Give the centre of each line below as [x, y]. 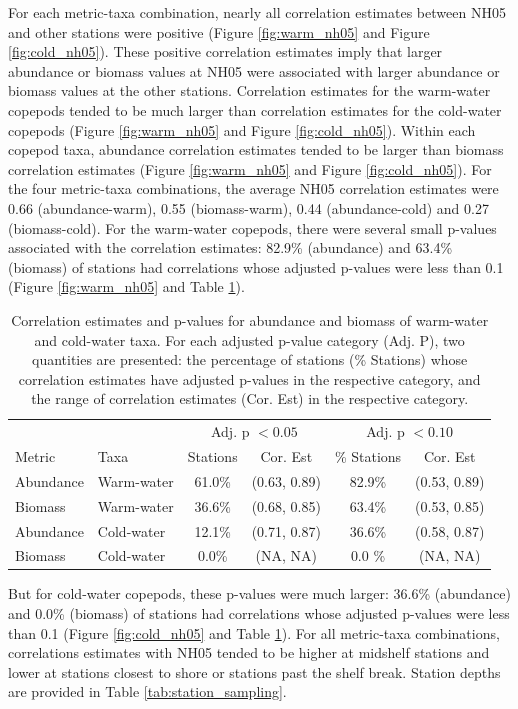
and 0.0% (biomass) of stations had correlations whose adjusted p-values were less [259, 613]
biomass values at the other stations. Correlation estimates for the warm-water [249, 90]
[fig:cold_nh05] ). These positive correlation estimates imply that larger [225, 51]
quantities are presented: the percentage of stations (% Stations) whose [249, 359]
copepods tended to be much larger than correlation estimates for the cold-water [255, 109]
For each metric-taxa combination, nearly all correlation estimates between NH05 [257, 12]
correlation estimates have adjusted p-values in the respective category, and [249, 378]
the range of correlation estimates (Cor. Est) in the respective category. [250, 398]
